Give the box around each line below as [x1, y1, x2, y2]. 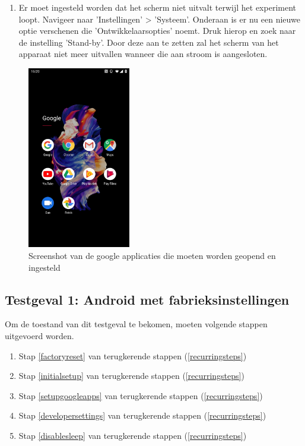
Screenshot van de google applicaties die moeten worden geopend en [28, 249, 276, 262]
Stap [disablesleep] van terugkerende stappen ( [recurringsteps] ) [18, 429, 247, 442]
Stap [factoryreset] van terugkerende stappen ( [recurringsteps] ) [18, 349, 247, 362]
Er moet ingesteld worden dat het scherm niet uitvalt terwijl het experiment [18, 1, 296, 13]
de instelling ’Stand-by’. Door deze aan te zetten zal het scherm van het [18, 36, 279, 48]
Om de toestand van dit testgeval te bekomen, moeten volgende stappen [5, 318, 268, 330]
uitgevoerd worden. [5, 330, 74, 342]
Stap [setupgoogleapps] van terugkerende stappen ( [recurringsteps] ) [18, 389, 263, 401]
